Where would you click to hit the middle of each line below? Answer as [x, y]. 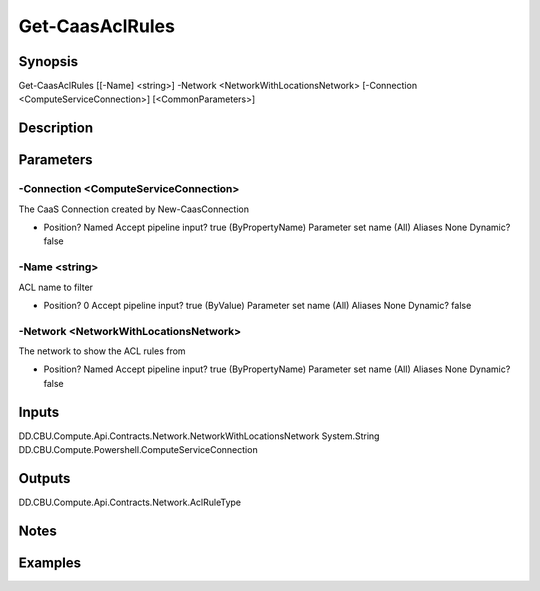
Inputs [39, 411]
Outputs [44, 478]
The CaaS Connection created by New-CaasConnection [134, 209]
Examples [50, 562]
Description [56, 128]
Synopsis [48, 61]
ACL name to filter [56, 287]
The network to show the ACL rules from [102, 351]
